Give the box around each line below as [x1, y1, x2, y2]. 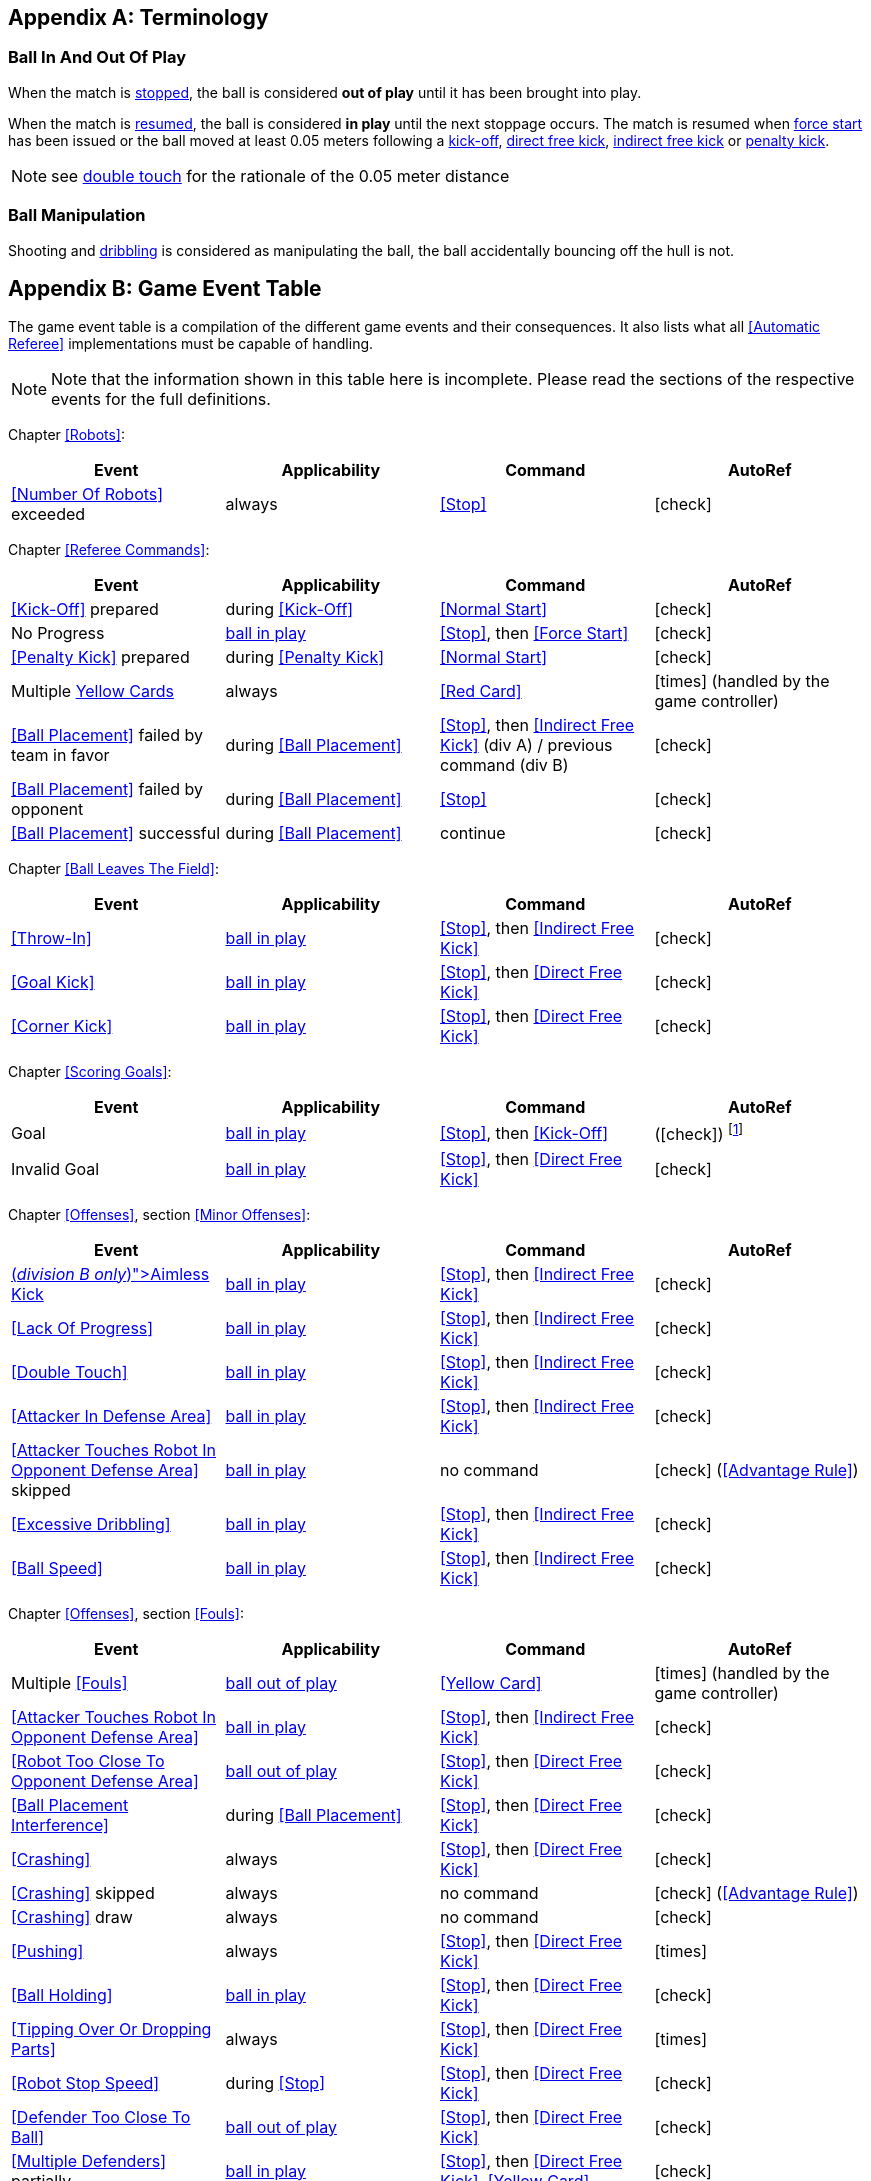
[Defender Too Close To [11, 2106, 191, 2127]
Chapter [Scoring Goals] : [8, 1063, 172, 1081]
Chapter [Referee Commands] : [8, 541, 210, 559]
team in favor [11, 745, 110, 766]
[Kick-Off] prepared [11, 599, 159, 620]
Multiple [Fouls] [11, 1672, 128, 1693]
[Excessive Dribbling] [11, 1513, 171, 1534]
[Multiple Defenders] [11, 2150, 167, 2171]
